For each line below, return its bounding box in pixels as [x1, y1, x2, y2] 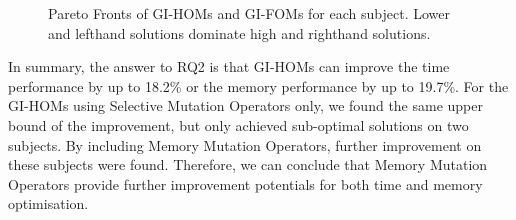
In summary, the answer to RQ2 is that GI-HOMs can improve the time [8, 56, 450, 77]
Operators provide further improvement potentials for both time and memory [8, 173, 483, 194]
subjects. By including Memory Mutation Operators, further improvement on [8, 134, 482, 155]
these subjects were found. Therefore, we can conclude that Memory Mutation [8, 154, 488, 175]
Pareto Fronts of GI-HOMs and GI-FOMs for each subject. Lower [48, 3, 450, 23]
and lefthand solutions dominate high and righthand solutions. [48, 22, 431, 43]
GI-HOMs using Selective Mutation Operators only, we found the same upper [8, 95, 483, 116]
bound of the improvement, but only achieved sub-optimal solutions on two [8, 114, 469, 135]
